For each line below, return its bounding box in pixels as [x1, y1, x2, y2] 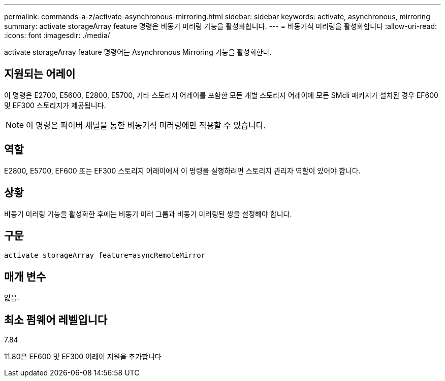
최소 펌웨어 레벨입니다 [4, 313, 108, 326]
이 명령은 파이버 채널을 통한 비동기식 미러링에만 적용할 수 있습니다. [26, 120, 266, 130]
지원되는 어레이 [4, 67, 76, 81]
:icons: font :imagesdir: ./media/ [4, 31, 110, 40]
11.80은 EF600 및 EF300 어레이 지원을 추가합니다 [4, 352, 162, 361]
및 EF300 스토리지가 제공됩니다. [4, 100, 106, 110]
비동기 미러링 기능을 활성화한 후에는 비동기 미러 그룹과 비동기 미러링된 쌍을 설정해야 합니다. [4, 209, 292, 218]
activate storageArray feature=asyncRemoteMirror [4, 251, 206, 260]
